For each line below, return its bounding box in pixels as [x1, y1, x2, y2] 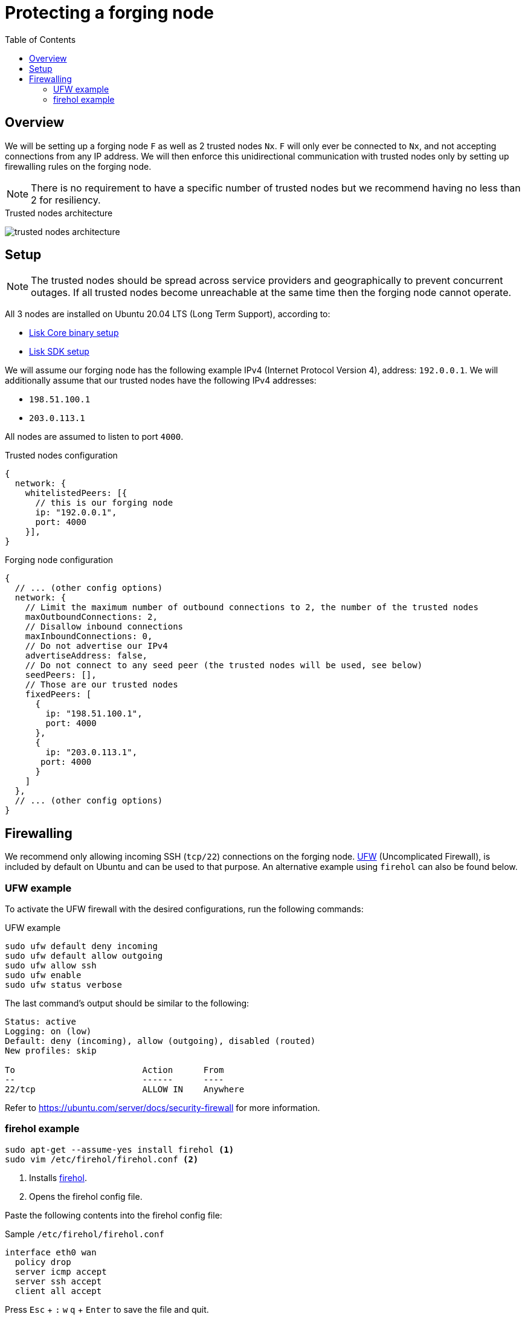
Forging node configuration [5, 555, 114, 565]
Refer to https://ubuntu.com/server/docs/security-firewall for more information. [5, 1103, 320, 1113]
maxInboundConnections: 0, [25, 631, 153, 642]
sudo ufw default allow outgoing [5, 951, 163, 961]
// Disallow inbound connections [25, 622, 184, 632]
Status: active [5, 1017, 77, 1027]
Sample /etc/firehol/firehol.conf [5, 1228, 164, 1239]
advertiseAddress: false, [25, 651, 148, 661]
